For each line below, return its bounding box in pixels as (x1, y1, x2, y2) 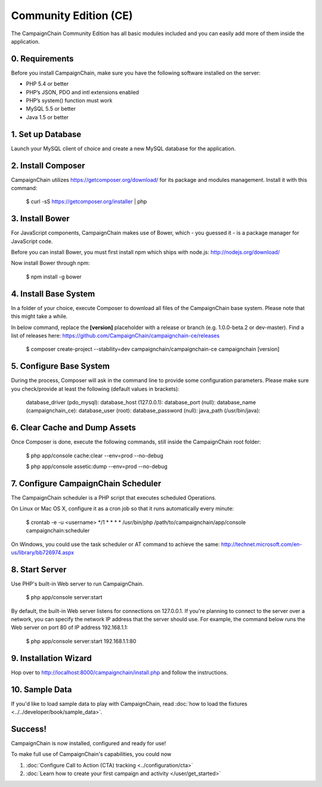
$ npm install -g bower (26, 273, 82, 280)
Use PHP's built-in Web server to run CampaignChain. (11, 580, 144, 587)
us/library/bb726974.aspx (11, 549, 75, 556)
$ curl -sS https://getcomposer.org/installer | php (26, 198, 147, 205)
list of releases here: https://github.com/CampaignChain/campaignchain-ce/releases (11, 331, 220, 339)
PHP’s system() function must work (26, 97, 113, 104)
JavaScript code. (11, 237, 53, 244)
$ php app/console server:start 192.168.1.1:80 (26, 637, 137, 645)
